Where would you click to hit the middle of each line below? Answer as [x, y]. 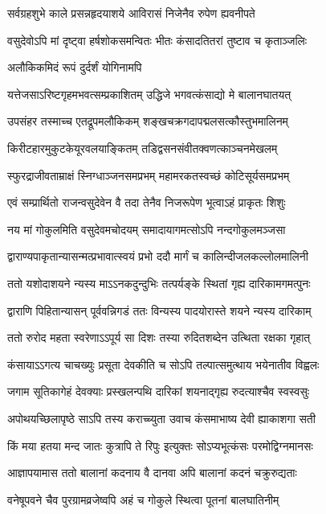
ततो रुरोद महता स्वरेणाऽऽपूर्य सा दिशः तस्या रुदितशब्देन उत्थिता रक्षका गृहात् [159, 337]
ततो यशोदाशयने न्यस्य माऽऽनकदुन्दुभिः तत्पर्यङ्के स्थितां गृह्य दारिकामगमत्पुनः [159, 283]
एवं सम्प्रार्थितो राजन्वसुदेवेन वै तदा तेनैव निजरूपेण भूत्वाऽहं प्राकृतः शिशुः [147, 202]
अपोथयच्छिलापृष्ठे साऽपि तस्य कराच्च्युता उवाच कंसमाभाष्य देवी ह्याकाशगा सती [161, 418]
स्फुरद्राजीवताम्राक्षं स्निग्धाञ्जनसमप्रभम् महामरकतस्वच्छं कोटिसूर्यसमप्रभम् [149, 175]
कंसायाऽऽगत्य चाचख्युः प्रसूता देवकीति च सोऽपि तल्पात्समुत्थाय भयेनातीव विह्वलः [163, 364]
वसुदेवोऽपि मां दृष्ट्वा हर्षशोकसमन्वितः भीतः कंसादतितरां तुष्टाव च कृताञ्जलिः [157, 40]
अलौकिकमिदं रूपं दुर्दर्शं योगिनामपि [75, 67]
